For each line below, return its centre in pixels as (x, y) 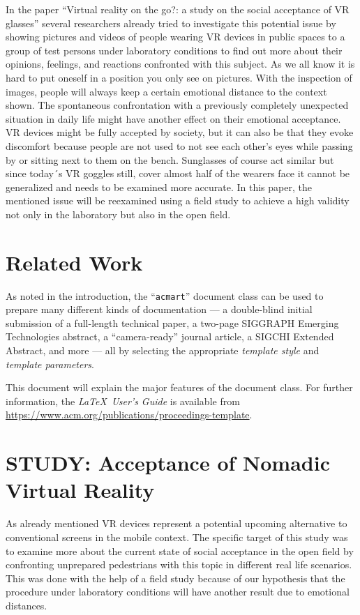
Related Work (74, 262)
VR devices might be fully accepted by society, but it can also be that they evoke (180, 132)
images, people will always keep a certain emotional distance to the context (166, 91)
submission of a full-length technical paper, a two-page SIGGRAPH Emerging (172, 322)
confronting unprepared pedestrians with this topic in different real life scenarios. (179, 564)
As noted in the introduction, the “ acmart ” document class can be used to (165, 295)
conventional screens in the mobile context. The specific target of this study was (177, 537)
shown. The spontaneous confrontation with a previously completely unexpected (177, 105)
